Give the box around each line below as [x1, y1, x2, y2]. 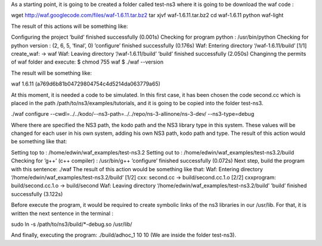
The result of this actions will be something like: [11, 23, 128, 30]
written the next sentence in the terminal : [11, 210, 113, 217]
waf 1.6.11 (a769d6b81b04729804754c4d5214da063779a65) [11, 80, 161, 87]
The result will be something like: [11, 69, 92, 77]
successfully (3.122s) [11, 190, 63, 197]
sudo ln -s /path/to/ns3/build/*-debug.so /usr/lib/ [11, 220, 132, 228]
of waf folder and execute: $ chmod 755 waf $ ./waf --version [11, 58, 164, 65]
